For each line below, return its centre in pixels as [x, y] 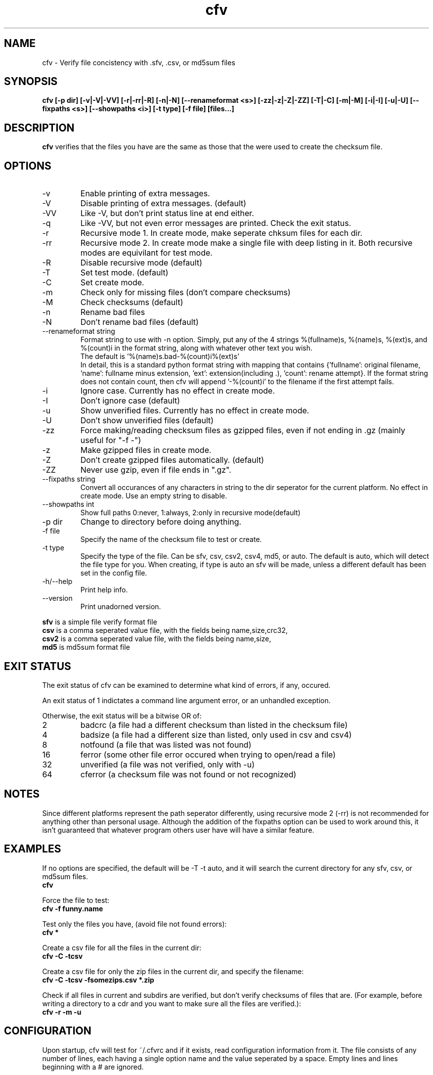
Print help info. [104, 590]
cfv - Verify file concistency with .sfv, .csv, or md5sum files [139, 62]
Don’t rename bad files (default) [139, 322]
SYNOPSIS [31, 82]
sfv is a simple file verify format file [100, 622]
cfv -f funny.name [73, 908]
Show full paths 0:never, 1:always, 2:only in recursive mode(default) [190, 513]
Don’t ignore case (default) [130, 401]
